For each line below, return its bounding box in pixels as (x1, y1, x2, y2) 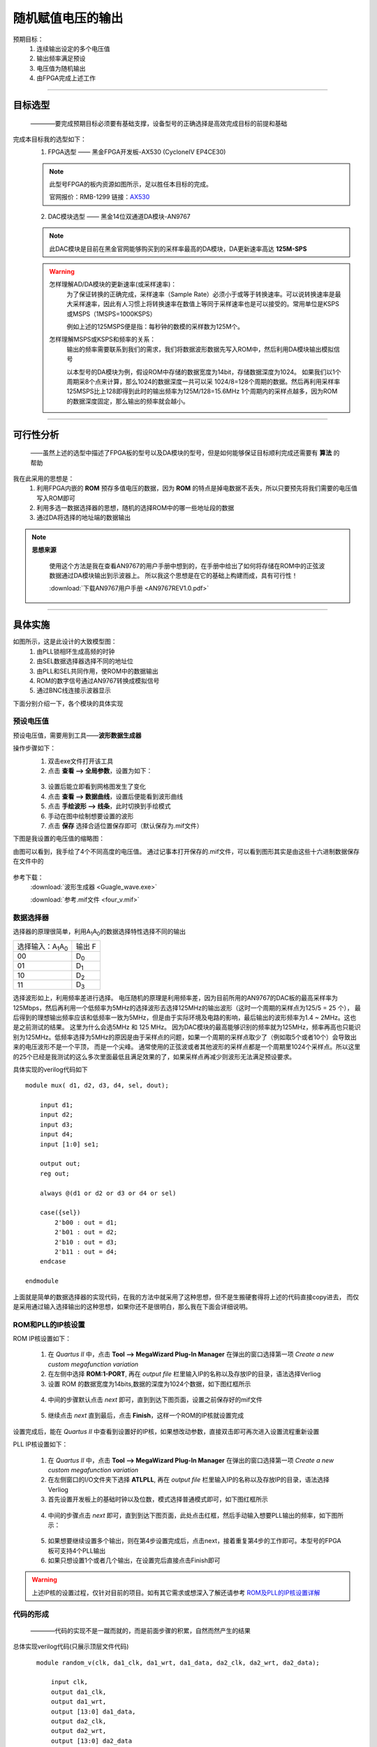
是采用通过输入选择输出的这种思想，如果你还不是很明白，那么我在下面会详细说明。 (13, 1302, 251, 1310)
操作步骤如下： (13, 744, 56, 753)
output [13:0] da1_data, (51, 1707, 136, 1716)
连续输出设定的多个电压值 (36, 44, 110, 52)
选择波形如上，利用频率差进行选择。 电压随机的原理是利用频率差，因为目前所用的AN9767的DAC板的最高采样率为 (13, 994, 338, 1002)
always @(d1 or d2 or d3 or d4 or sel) (39, 1189, 177, 1197)
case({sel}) (39, 1209, 81, 1217)
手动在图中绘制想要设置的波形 (47, 811, 134, 820)
